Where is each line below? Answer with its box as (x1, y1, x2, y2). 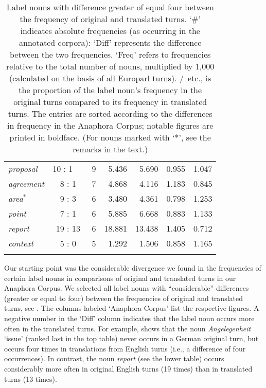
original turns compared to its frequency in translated (13, 96, 207, 108)
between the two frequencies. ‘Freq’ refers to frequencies (9, 48, 211, 60)
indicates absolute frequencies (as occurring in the (20, 25, 200, 37)
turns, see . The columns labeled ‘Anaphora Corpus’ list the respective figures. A (4, 303, 259, 313)
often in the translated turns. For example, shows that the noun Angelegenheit (4, 323, 251, 333)
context (8, 237, 34, 249)
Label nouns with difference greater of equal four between (6, 1, 214, 13)
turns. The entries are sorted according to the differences (8, 108, 212, 119)
